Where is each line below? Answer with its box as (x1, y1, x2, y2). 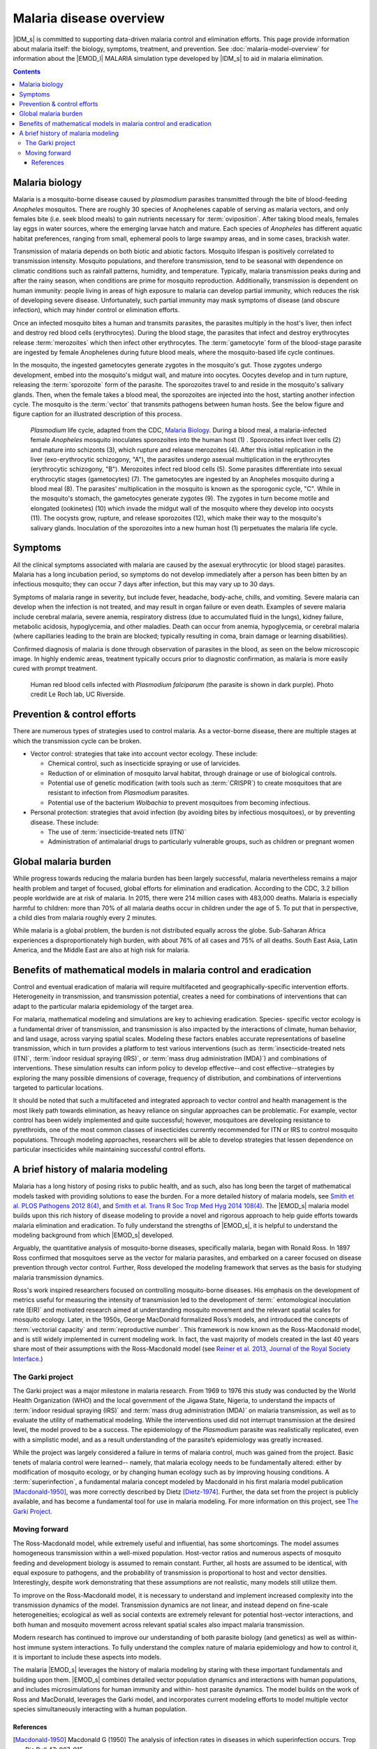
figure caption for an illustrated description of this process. (13, 410, 182, 418)
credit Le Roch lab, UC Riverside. (30, 690, 126, 699)
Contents (13, 67, 41, 76)
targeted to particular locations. (13, 1083, 104, 1091)
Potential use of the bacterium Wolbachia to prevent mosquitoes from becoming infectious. (47, 798, 311, 807)
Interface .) (13, 1354, 43, 1363)
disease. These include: (30, 818, 99, 826)
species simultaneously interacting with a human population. (13, 1705, 188, 1713)
